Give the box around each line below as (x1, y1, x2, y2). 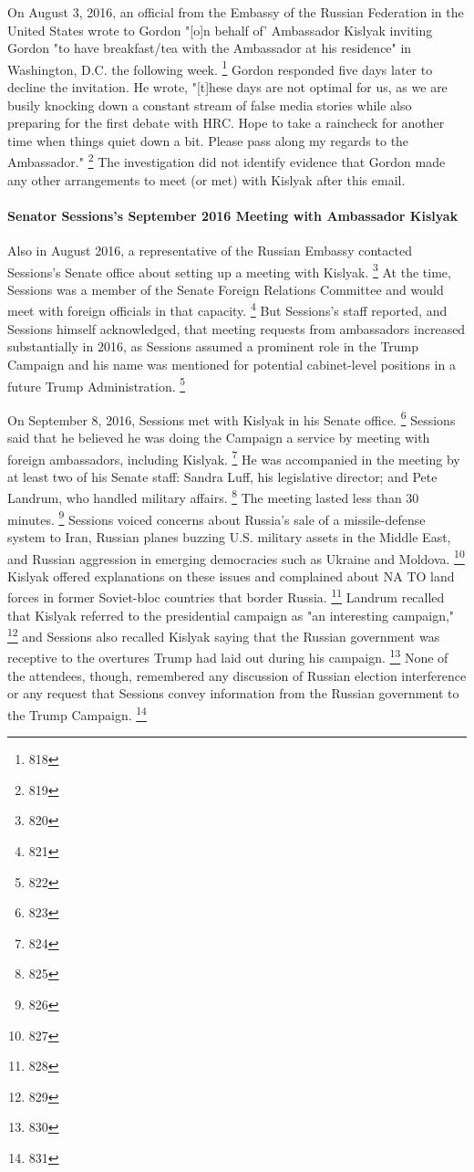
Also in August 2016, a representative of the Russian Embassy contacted (7, 241, 412, 260)
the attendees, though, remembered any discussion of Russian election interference (7, 665, 467, 685)
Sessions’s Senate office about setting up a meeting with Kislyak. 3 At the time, (7, 259, 451, 281)
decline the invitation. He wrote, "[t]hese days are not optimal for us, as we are (7, 78, 448, 97)
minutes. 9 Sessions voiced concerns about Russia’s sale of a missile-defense (7, 507, 426, 528)
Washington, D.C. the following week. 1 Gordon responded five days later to (7, 57, 433, 78)
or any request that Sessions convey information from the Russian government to (7, 684, 459, 703)
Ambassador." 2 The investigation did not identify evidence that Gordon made (7, 150, 446, 172)
